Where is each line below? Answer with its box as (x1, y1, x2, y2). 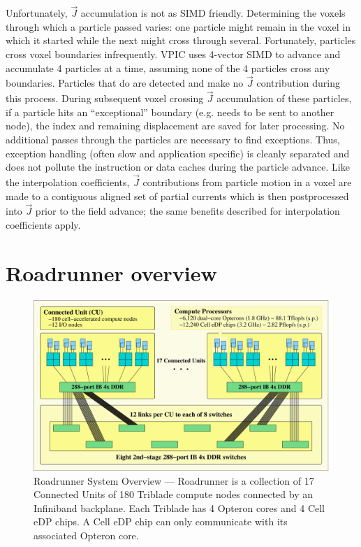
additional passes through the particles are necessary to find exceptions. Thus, (6, 132, 340, 146)
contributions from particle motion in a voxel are (142, 175, 352, 189)
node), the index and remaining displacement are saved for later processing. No (6, 118, 345, 133)
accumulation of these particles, (216, 91, 352, 106)
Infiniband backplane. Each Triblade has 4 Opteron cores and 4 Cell (34, 500, 325, 515)
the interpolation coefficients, (6, 175, 130, 189)
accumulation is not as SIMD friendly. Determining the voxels (80, 6, 346, 20)
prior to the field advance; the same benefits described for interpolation (35, 204, 340, 218)
